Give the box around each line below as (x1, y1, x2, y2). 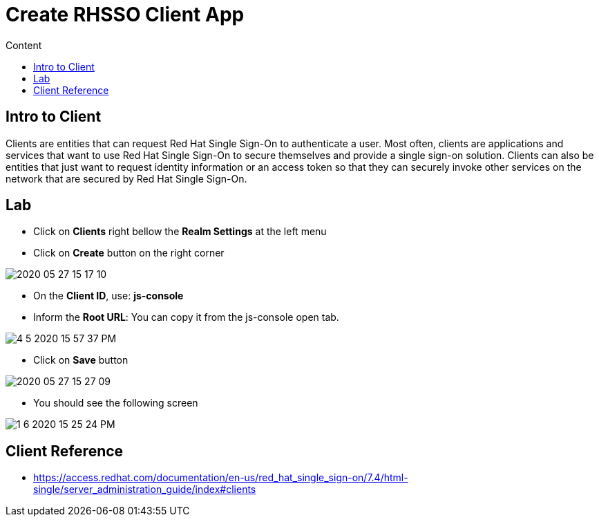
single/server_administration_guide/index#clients (33, 483, 256, 496)
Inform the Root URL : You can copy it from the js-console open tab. (33, 311, 339, 324)
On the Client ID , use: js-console (33, 290, 184, 302)
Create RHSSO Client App (6, 3, 245, 26)
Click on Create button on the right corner (33, 247, 225, 259)
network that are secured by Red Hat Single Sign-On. (6, 172, 247, 185)
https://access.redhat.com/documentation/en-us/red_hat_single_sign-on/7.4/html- (33, 472, 408, 484)
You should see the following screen (33, 397, 198, 409)
